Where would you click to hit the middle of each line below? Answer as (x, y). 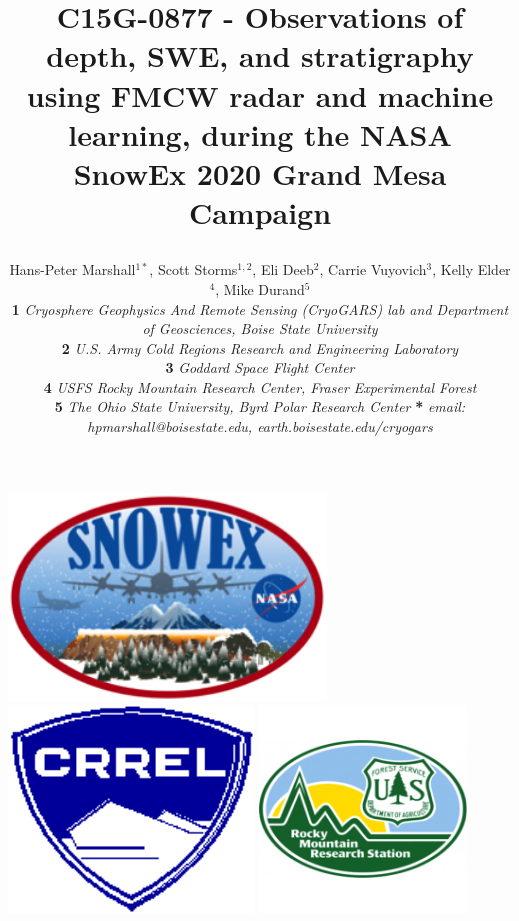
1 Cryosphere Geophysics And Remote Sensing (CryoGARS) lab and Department (260, 308)
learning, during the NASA (260, 133)
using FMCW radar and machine (260, 94)
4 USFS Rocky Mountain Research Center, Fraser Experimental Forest (260, 386)
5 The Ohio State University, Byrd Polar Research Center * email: (260, 406)
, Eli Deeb (283, 269)
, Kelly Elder (471, 269)
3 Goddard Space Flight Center (260, 367)
